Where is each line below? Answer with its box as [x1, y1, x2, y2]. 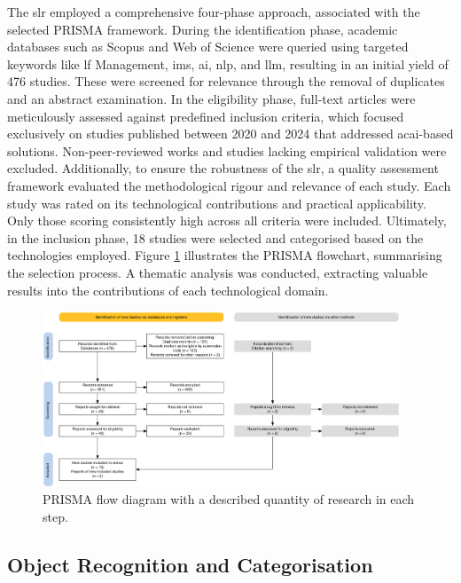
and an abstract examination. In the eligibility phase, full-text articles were [7, 89, 416, 107]
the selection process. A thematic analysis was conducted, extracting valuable [7, 263, 428, 281]
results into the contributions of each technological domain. [7, 280, 329, 299]
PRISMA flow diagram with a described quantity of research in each [43, 490, 415, 508]
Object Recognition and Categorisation [7, 550, 373, 578]
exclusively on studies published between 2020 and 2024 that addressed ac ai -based [7, 124, 454, 143]
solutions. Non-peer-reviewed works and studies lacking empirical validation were [7, 141, 447, 160]
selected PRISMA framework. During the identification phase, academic [7, 20, 398, 38]
